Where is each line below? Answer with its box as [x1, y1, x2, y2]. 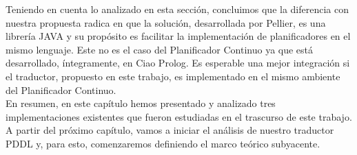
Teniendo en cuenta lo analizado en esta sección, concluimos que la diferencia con [6, 2, 349, 16]
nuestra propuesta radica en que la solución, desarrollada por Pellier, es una [6, 15, 326, 29]
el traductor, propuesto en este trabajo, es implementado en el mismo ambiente [6, 69, 340, 83]
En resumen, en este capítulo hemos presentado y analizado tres [6, 96, 276, 110]
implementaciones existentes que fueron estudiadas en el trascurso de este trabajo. [6, 109, 352, 123]
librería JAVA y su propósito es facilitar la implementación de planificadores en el [6, 29, 351, 43]
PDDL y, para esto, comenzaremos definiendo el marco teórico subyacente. [6, 136, 320, 150]
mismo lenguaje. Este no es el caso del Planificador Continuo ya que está [6, 42, 314, 56]
